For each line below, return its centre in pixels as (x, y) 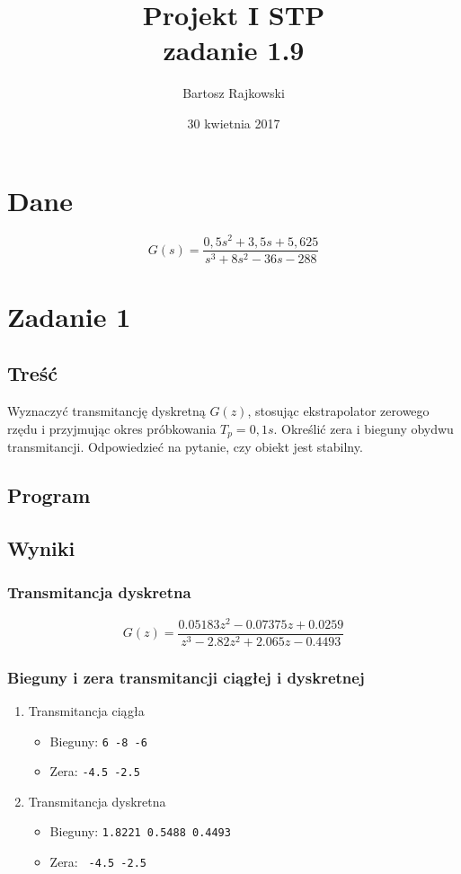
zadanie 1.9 (234, 50)
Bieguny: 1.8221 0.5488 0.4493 (140, 831)
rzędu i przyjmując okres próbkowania (112, 428)
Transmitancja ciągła (86, 710)
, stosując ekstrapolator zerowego (338, 411)
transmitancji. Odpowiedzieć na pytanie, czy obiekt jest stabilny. (185, 447)
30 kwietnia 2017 (234, 123)
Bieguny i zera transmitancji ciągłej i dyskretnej (186, 677)
